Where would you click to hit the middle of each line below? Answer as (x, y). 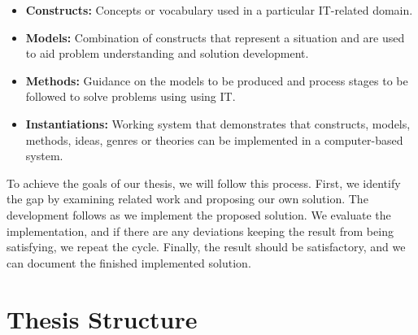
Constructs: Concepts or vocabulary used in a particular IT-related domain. (219, 10)
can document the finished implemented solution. (129, 262)
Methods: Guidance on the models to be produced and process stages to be (217, 80)
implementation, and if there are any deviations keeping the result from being (200, 231)
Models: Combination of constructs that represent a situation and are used (215, 37)
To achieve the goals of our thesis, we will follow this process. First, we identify (204, 183)
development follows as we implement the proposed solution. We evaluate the (199, 214)
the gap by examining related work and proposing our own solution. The (187, 199)
